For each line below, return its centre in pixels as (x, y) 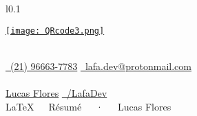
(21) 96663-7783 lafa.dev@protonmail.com (101, 66)
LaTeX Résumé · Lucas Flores (89, 106)
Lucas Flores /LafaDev (56, 93)
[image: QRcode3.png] (55, 31)
